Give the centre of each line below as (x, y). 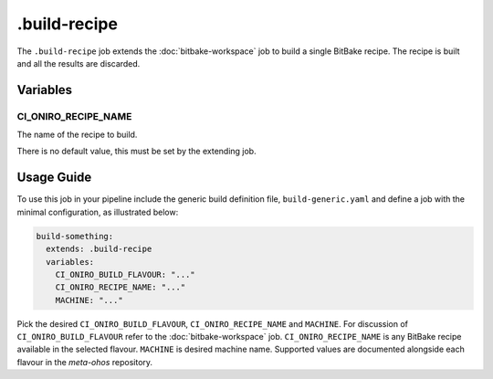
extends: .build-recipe (99, 249)
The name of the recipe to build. (77, 135)
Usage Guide (54, 178)
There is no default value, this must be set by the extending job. (136, 152)
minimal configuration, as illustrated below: (98, 212)
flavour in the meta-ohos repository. (85, 362)
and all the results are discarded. (79, 63)
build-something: (75, 236)
